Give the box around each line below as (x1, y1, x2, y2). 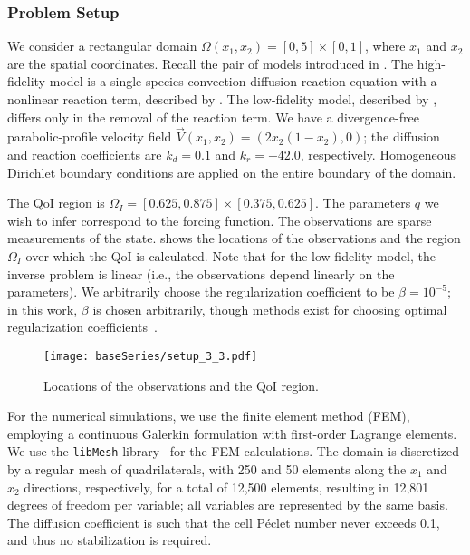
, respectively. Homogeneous (300, 145, 456, 163)
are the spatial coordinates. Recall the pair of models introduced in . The (7, 54, 414, 73)
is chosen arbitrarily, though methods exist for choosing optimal (92, 299, 447, 318)
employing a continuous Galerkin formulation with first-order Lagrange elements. (7, 424, 457, 443)
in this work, (7, 299, 78, 318)
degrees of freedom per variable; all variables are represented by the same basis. (7, 495, 448, 514)
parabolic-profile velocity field (7, 127, 172, 146)
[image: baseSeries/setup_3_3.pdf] (43, 349, 258, 363)
